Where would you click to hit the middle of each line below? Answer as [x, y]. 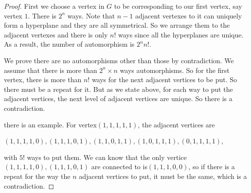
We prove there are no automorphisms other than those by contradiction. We [119, 60]
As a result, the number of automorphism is [69, 44]
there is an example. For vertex [50, 124]
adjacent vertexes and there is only [56, 34]
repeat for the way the [37, 176]
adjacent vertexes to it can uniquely [189, 15]
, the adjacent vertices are [176, 124]
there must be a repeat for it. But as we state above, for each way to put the [118, 89]
